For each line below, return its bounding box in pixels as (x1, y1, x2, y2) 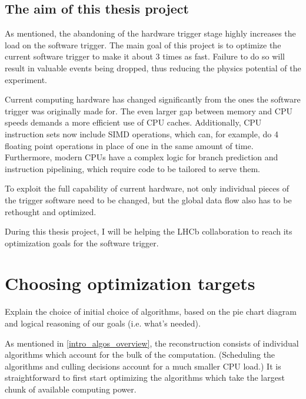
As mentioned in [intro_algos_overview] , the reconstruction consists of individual (5, 337, 299, 349)
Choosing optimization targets (5, 271, 255, 295)
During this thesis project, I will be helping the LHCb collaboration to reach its (5, 225, 292, 238)
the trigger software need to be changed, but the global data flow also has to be (5, 193, 292, 206)
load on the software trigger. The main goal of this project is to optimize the (5, 38, 281, 51)
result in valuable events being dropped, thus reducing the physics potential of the (5, 61, 301, 74)
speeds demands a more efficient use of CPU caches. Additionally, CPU (5, 116, 262, 128)
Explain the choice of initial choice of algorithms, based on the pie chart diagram (5, 305, 297, 318)
